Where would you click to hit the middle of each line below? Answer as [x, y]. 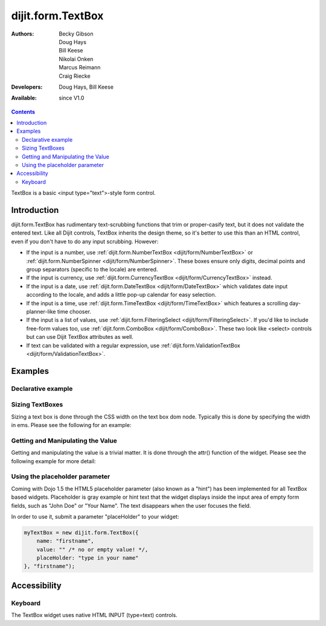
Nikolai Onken [76, 59]
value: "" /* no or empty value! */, [92, 549]
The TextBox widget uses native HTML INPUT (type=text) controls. [94, 615]
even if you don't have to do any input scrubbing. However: [85, 241]
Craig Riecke [75, 76]
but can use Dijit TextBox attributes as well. [80, 337]
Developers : [27, 87]
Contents [23, 112]
